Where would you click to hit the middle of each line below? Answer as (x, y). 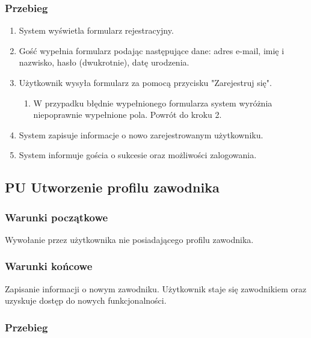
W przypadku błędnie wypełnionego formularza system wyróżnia (153, 103)
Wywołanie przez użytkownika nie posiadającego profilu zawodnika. (129, 239)
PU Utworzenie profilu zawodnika (112, 187)
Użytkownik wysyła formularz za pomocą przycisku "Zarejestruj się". (145, 82)
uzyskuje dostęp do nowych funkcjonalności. (86, 300)
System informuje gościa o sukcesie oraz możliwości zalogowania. (138, 155)
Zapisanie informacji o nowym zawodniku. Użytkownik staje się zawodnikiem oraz (156, 288)
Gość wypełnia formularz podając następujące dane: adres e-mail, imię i (152, 50)
